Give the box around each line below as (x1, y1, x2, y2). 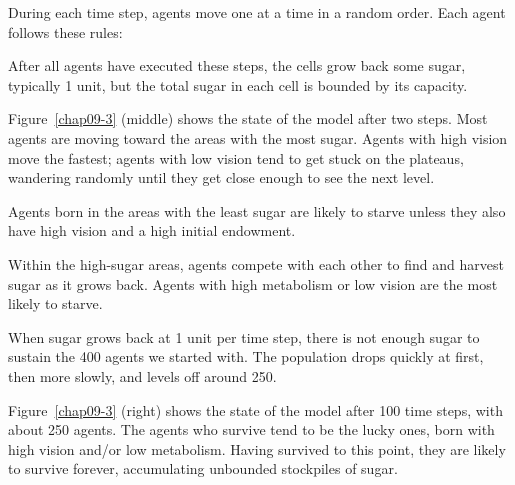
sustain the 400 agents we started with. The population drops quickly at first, (8, 346, 484, 367)
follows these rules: (8, 21, 123, 42)
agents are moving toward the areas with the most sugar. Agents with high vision (8, 127, 508, 148)
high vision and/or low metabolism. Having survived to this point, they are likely (8, 438, 506, 459)
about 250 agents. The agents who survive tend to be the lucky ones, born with (8, 419, 495, 440)
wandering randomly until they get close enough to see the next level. (8, 167, 435, 188)
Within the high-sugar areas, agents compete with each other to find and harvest (8, 253, 504, 274)
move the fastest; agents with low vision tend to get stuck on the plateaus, (8, 147, 464, 168)
